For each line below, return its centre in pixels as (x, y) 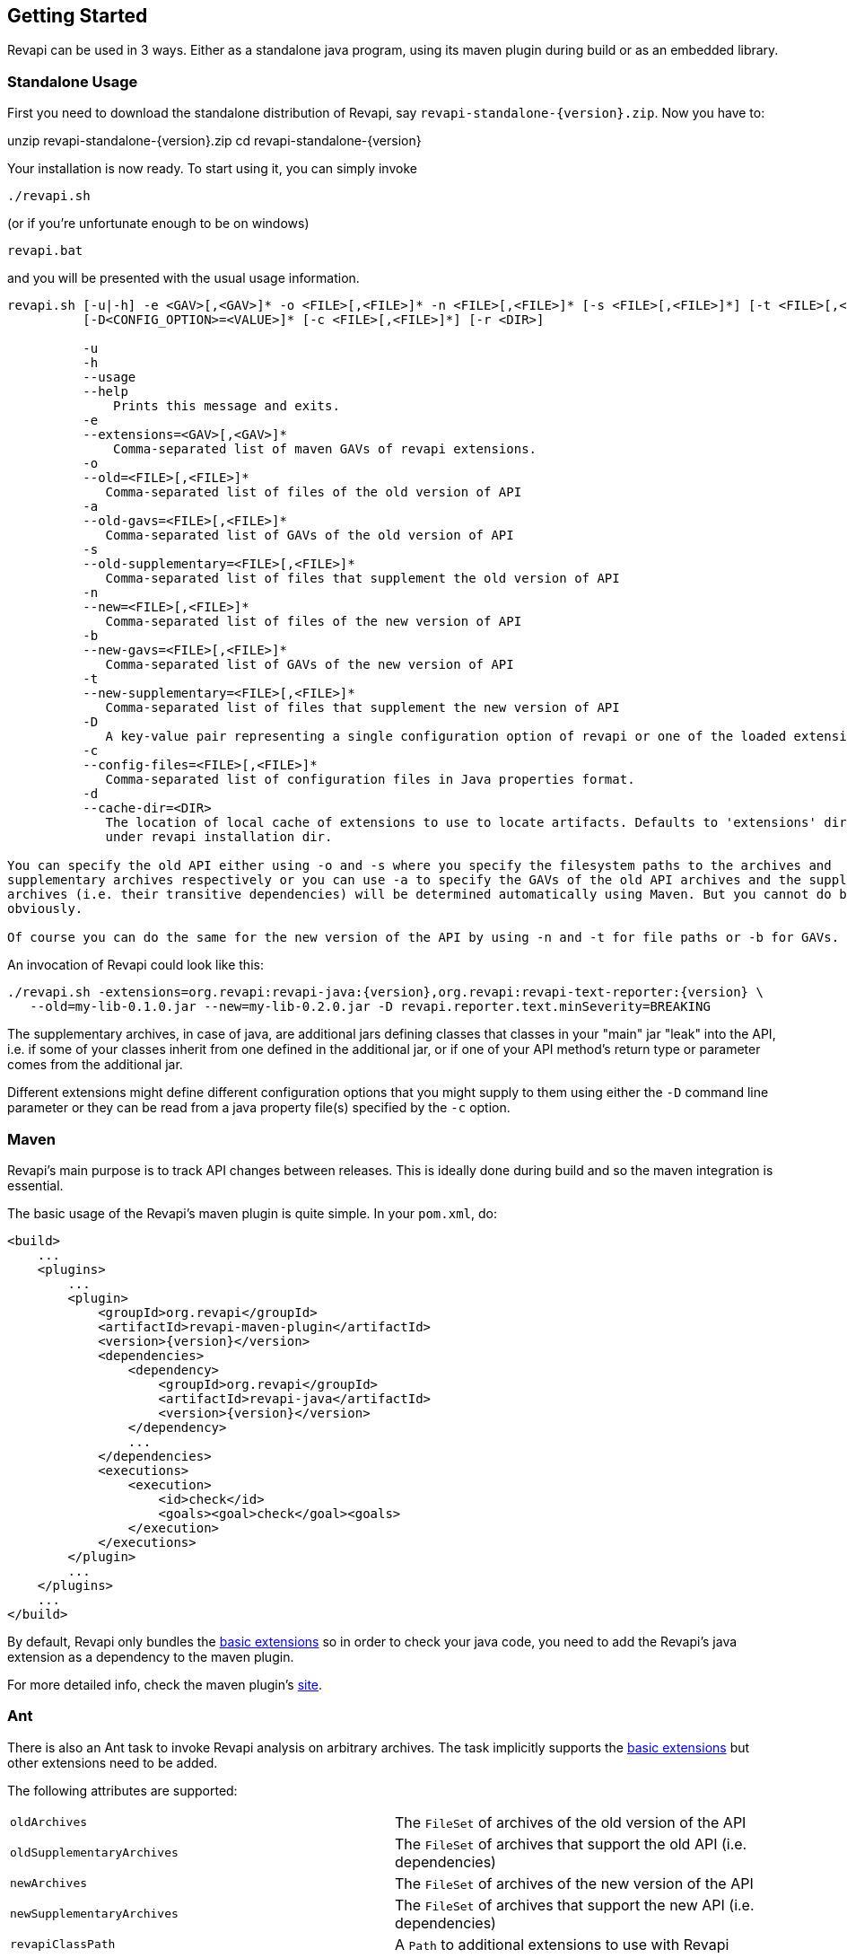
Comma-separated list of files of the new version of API (314, 622)
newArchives (49, 1883)
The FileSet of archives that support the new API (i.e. (575, 1905)
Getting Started (78, 16)
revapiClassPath (63, 1945)
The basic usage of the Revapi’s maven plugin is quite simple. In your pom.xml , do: (253, 1213)
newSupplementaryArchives (94, 1914)
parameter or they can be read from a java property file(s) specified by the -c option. (259, 1108)
